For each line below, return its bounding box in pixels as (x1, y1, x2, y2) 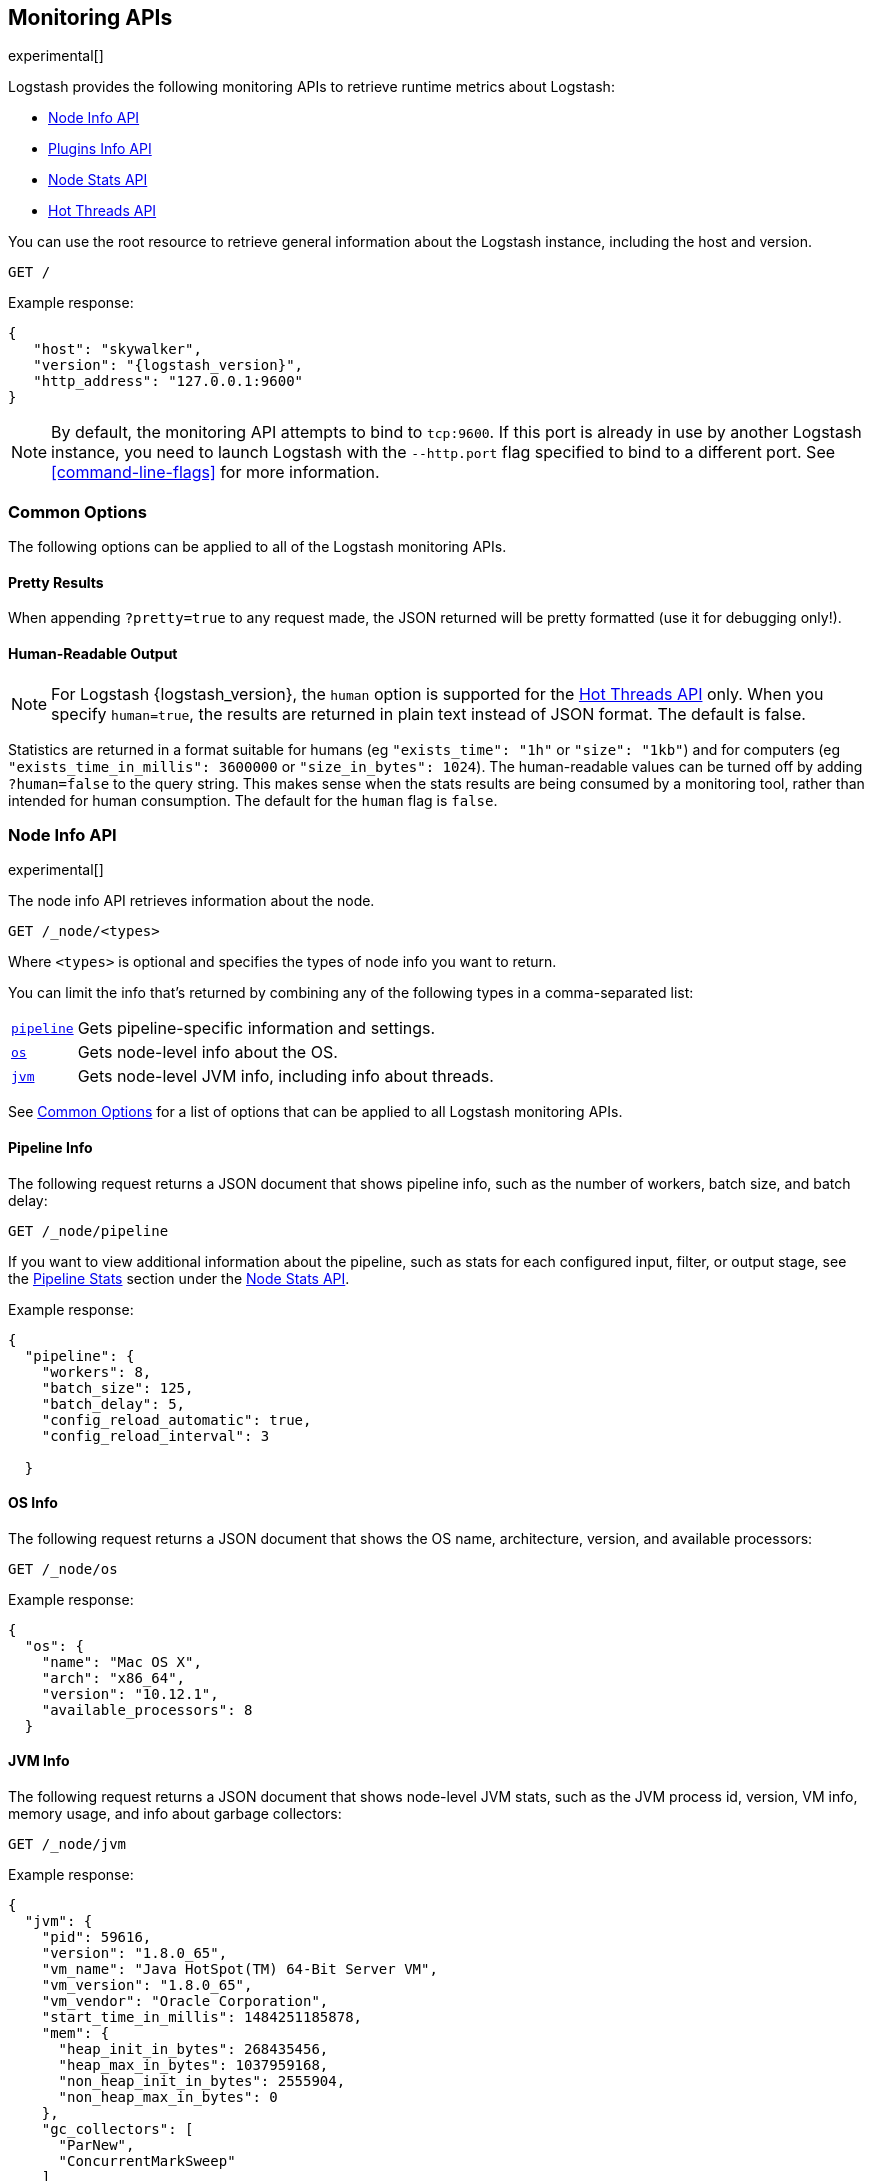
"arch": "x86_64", (41, 1669, 186, 1686)
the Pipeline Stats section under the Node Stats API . (8, 1269, 350, 1287)
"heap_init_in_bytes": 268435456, (58, 2041, 329, 2058)
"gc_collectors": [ (41, 2121, 194, 2138)
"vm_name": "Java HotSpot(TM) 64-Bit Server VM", (41, 1961, 438, 1978)
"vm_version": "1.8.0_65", (41, 1977, 253, 1994)
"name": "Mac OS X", (41, 1653, 202, 1670)
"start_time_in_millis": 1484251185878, (41, 2009, 363, 2026)
